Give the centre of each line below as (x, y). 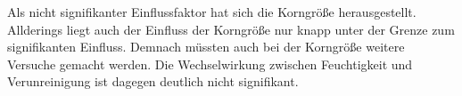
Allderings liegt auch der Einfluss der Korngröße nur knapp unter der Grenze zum (231, 29)
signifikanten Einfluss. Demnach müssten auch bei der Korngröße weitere (206, 47)
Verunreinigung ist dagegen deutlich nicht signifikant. (153, 81)
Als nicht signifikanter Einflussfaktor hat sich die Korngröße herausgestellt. (212, 12)
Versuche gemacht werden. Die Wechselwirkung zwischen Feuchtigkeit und (210, 64)
